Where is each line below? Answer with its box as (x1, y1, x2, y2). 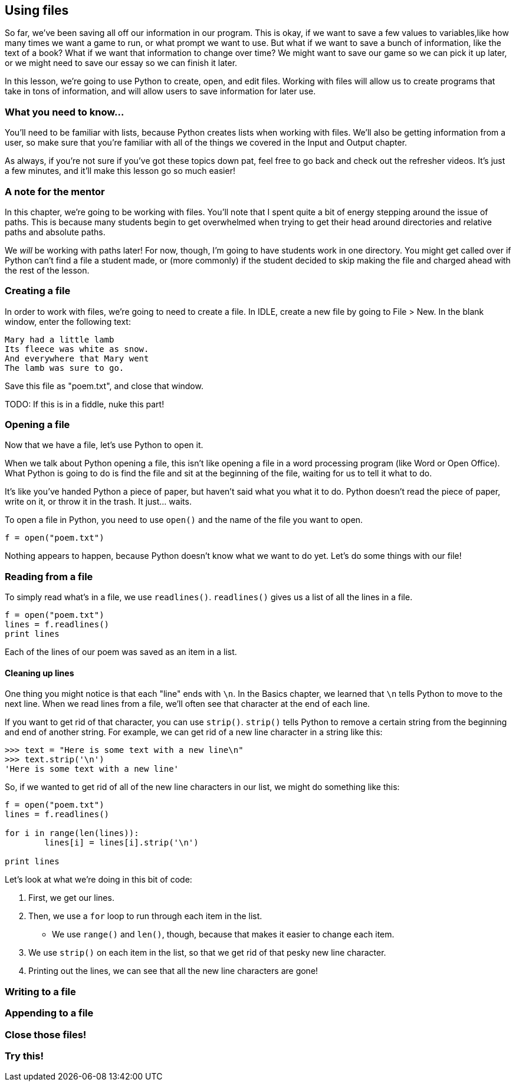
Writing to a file (5, 985, 76, 998)
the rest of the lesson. (5, 265, 90, 275)
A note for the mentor (5, 185, 105, 198)
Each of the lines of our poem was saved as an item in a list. (5, 647, 237, 657)
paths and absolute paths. (5, 226, 106, 237)
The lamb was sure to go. (5, 363, 124, 373)
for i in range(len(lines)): (5, 828, 139, 838)
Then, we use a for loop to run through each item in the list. (28, 911, 262, 922)
